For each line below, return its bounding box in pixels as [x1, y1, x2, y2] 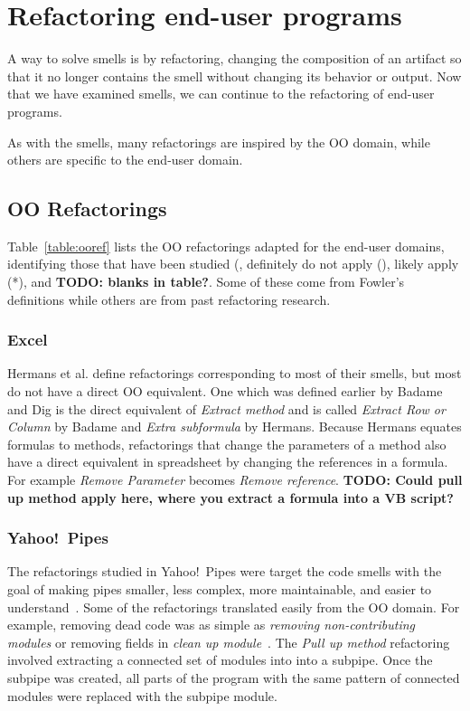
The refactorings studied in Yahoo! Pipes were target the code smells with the [7, 562, 442, 581]
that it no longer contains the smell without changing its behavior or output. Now [7, 66, 462, 85]
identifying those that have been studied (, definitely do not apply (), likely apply [7, 254, 459, 273]
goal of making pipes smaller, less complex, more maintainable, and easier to [7, 580, 432, 599]
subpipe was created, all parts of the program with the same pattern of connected [7, 668, 460, 687]
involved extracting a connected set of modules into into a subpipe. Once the [7, 650, 433, 669]
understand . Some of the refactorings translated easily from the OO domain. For [7, 597, 460, 616]
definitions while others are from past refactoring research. [7, 289, 331, 308]
